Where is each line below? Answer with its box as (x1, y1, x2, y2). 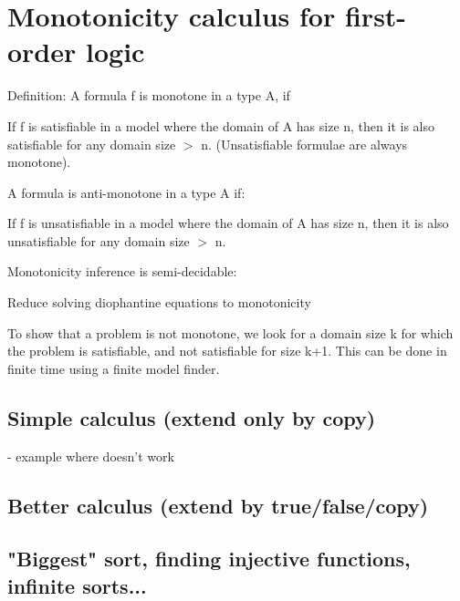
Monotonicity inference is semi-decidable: (7, 262, 237, 281)
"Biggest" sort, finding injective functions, (7, 544, 411, 573)
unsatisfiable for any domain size (7, 231, 190, 250)
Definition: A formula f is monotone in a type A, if (7, 86, 290, 105)
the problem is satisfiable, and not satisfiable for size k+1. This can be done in (7, 341, 447, 360)
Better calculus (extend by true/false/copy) (7, 491, 429, 519)
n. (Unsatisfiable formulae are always (201, 134, 408, 153)
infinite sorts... (7, 571, 147, 599)
